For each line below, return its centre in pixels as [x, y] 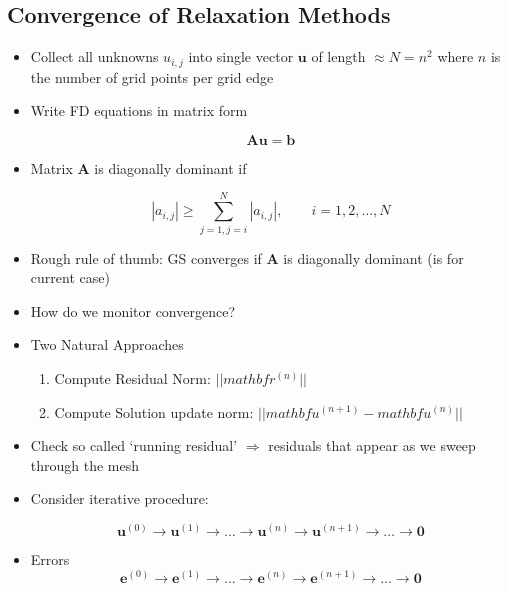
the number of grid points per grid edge [152, 76]
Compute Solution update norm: [154, 411]
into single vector [241, 56]
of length [338, 56]
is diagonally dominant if [170, 167]
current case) [70, 277]
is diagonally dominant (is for [373, 257]
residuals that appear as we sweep [372, 445]
